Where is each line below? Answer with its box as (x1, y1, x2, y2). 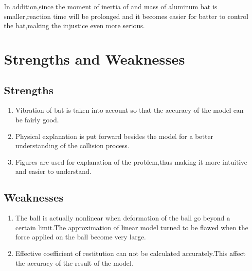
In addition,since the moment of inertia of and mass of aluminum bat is (4, 1, 217, 11)
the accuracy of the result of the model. (15, 257, 133, 268)
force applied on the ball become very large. (15, 232, 146, 242)
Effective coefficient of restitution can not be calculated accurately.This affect (15, 248, 246, 258)
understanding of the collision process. (15, 140, 129, 151)
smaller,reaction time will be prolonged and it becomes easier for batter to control (4, 11, 249, 21)
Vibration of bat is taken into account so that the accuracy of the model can (15, 105, 244, 115)
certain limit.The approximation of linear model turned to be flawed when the (15, 222, 248, 232)
